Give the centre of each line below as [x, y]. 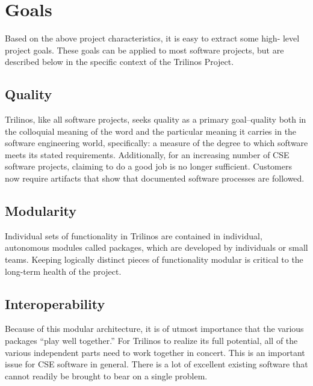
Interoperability [55, 303]
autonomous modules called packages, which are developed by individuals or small [156, 247]
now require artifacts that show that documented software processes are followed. [155, 178]
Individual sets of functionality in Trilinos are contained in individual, [134, 235]
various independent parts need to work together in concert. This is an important [155, 352]
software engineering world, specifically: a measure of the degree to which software [156, 143]
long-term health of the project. [63, 271]
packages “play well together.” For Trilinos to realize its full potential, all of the [151, 341]
